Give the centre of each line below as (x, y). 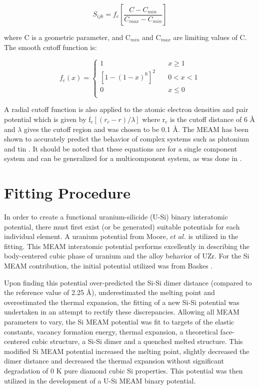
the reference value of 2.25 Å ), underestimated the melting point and (109, 292)
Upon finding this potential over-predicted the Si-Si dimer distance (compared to (128, 282)
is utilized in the (213, 236)
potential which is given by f (47, 119)
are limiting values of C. (210, 37)
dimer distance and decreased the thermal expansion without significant (114, 361)
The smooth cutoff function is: (50, 47)
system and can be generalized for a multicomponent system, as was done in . (123, 158)
